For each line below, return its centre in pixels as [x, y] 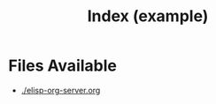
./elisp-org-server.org [61, 90]
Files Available [62, 66]
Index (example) [148, 16]
